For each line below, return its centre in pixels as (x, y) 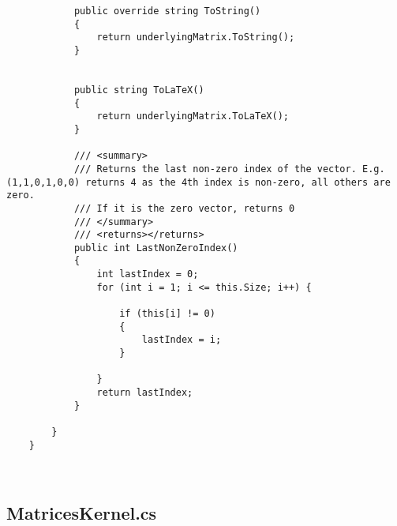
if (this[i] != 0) (167, 314)
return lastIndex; (145, 393)
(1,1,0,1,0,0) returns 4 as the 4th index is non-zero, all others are (198, 182)
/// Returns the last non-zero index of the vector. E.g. (229, 169)
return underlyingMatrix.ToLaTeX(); (193, 116)
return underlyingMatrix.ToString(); (196, 38)
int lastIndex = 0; (148, 274)
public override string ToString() (167, 11)
